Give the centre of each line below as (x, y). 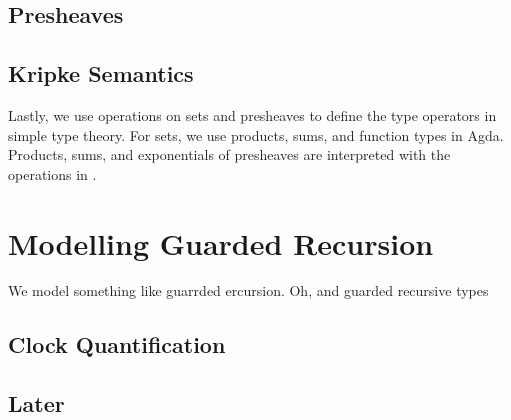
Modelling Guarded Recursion (221, 242)
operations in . (52, 173)
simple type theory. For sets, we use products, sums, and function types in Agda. (256, 134)
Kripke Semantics (101, 73)
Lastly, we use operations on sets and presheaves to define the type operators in (252, 114)
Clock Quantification (117, 344)
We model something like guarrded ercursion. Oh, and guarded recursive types (248, 290)
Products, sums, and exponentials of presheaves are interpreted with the (229, 154)
